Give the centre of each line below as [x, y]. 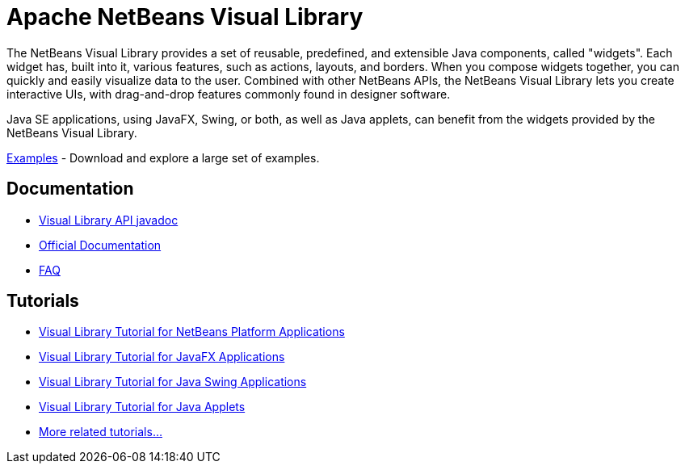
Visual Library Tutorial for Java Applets [142, 407]
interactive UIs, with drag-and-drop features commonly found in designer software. [229, 94]
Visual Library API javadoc [109, 220]
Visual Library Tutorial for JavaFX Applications [162, 357]
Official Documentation [100, 245]
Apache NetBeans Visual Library [185, 17]
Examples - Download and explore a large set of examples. [163, 157]
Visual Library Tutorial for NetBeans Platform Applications [192, 332]
